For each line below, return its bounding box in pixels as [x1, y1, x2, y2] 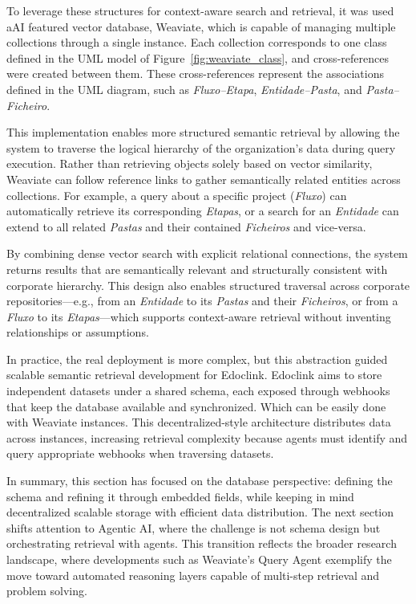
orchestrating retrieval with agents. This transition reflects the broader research [6, 535, 397, 552]
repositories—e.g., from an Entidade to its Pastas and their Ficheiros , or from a [6, 292, 398, 309]
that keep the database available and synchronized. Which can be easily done [6, 398, 386, 414]
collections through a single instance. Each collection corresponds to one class [6, 34, 387, 51]
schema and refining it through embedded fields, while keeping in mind [6, 488, 354, 504]
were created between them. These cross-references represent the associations [6, 65, 384, 82]
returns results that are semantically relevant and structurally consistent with [6, 260, 388, 277]
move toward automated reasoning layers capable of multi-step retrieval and [6, 566, 380, 583]
